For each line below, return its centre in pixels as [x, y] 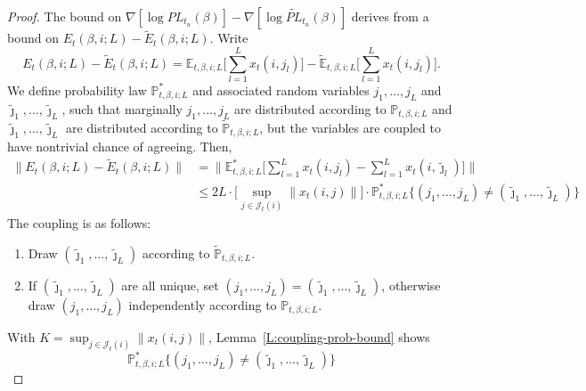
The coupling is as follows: [79, 223]
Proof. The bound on [65, 16]
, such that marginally [122, 108]
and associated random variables [281, 90]
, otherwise [411, 285]
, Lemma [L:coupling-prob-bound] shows [319, 336]
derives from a [390, 16]
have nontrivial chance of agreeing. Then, [120, 146]
